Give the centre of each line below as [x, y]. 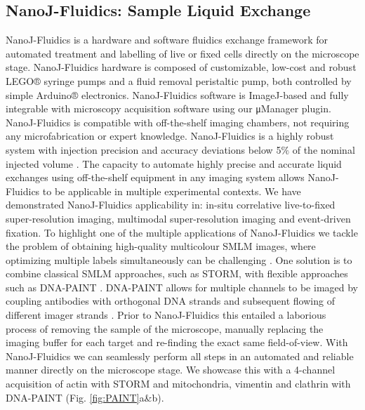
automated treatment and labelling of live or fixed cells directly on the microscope [182, 53]
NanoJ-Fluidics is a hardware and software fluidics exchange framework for [167, 40]
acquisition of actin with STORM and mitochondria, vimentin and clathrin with [178, 384]
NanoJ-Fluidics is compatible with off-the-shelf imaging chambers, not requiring [178, 122]
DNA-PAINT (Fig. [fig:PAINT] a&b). [85, 397]
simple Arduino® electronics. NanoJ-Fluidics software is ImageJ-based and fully [177, 94]
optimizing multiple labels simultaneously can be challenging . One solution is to [179, 259]
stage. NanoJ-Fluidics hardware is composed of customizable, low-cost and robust [181, 67]
